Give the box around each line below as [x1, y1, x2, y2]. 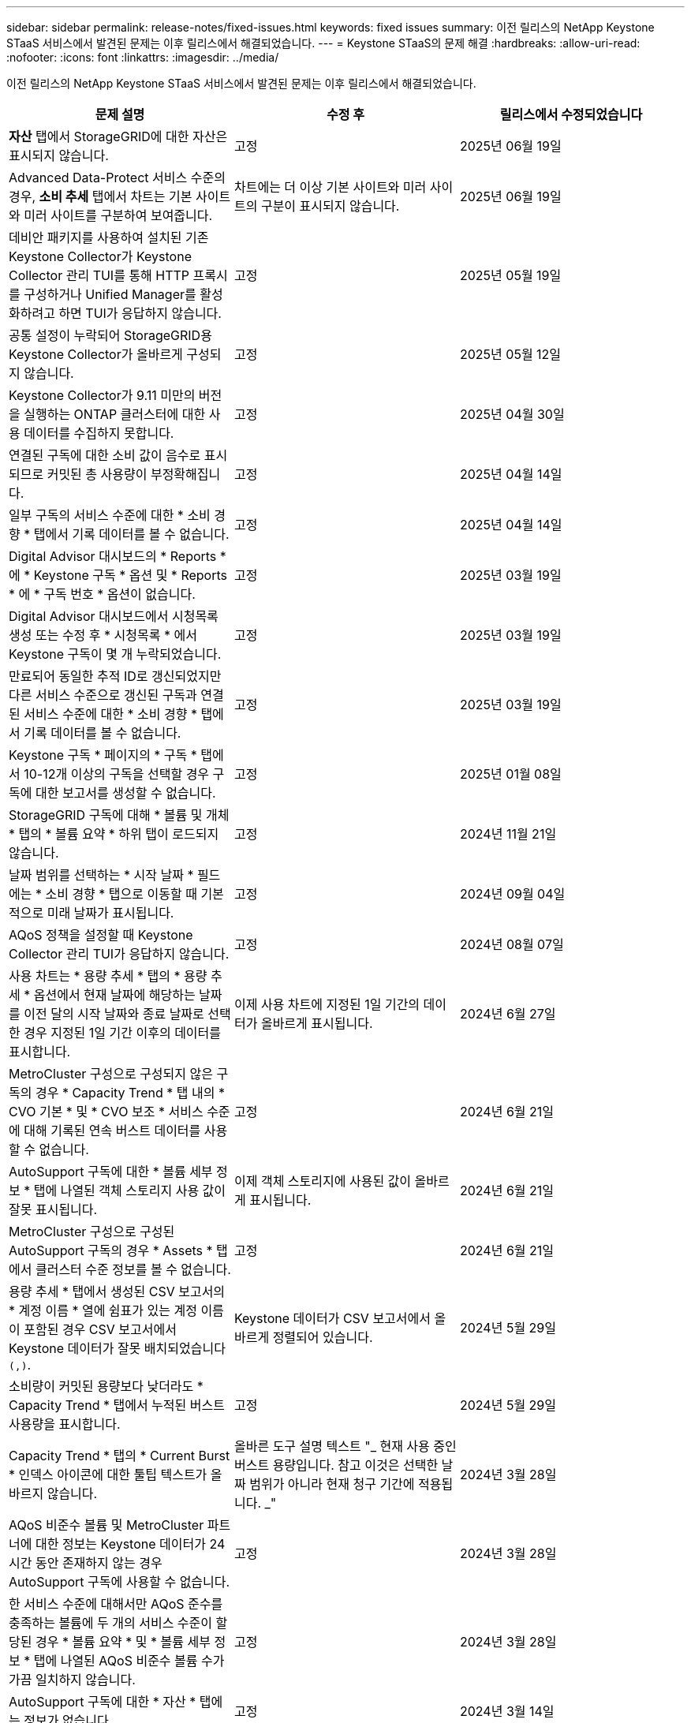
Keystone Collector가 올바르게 [9, 346, 183, 362]
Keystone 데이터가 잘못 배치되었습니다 [9, 1340, 226, 1356]
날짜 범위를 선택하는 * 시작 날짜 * [9, 867, 194, 883]
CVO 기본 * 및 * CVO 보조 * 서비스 [9, 1104, 204, 1119]
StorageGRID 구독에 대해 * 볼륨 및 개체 [9, 807, 230, 823]
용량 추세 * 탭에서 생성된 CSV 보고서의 [9, 1284, 226, 1299]
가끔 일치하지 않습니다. [9, 1672, 136, 1687]
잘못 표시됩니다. [9, 1202, 98, 1217]
